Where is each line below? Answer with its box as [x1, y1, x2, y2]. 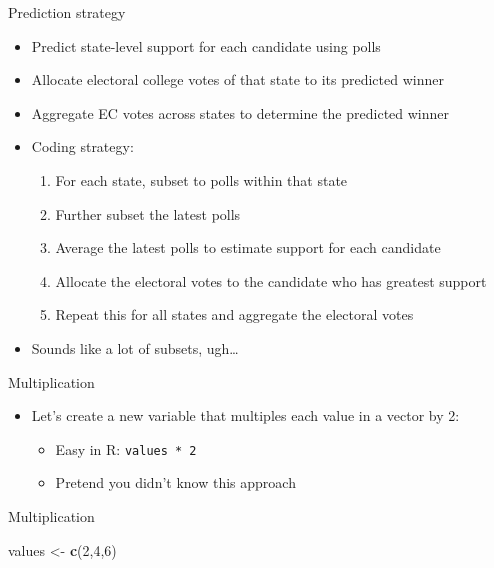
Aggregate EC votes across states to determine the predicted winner [31, 102, 450, 123]
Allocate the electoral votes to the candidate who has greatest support [55, 270, 487, 291]
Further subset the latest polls [55, 203, 241, 224]
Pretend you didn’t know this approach [55, 472, 296, 493]
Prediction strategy [8, 2, 126, 22]
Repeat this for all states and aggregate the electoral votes [55, 304, 414, 325]
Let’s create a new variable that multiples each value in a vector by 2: [31, 405, 460, 426]
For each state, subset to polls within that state [55, 169, 348, 190]
